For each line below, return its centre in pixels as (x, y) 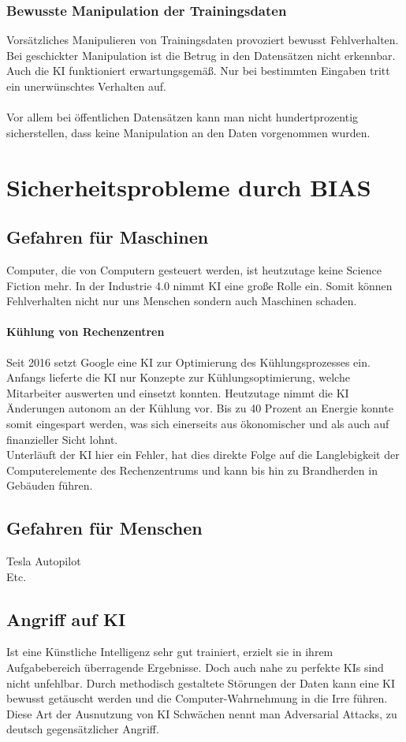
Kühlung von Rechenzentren (86, 332)
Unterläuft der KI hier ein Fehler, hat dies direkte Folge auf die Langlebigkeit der (203, 455)
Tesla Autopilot (44, 561)
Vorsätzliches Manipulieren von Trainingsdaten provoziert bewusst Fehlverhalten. (203, 40)
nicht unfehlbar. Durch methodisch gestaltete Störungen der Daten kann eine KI (201, 682)
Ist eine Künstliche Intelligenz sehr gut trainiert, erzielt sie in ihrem (170, 652)
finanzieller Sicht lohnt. (62, 439)
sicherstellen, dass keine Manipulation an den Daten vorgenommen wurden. (188, 132)
